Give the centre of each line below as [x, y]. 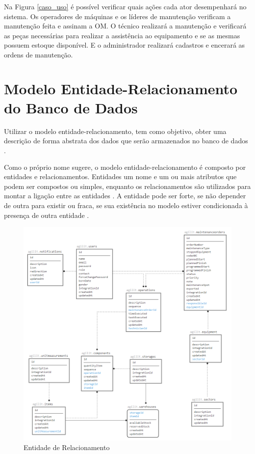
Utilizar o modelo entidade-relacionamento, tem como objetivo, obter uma [115, 131]
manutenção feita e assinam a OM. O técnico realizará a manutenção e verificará [125, 26]
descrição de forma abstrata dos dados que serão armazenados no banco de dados [126, 141]
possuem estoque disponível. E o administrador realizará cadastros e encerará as [125, 45]
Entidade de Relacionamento [67, 447]
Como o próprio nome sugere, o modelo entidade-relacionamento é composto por [125, 167]
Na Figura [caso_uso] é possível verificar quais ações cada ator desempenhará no [125, 6]
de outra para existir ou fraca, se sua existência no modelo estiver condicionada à [126, 205]
